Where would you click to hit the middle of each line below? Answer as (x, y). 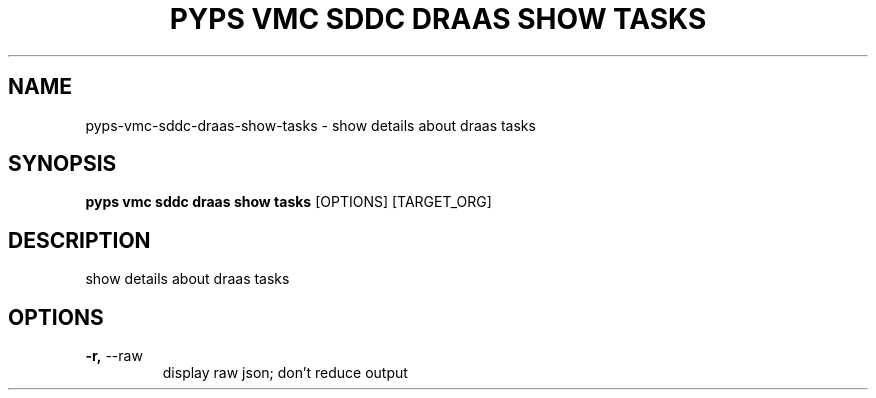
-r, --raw (114, 356)
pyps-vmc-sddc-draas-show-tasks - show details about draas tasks (310, 125)
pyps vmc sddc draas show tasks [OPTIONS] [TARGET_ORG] (288, 202)
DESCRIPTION (79, 240)
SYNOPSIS (62, 164)
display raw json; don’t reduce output (285, 373)
